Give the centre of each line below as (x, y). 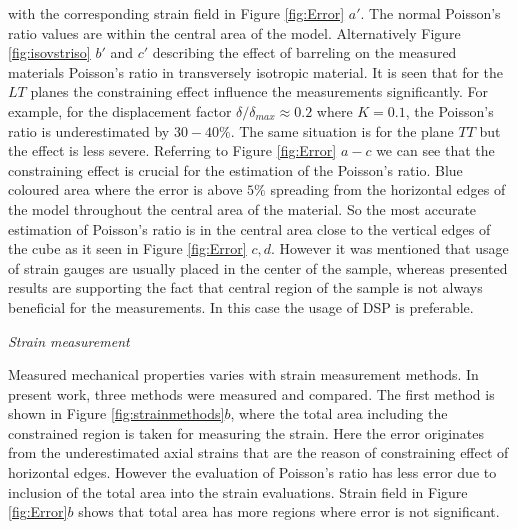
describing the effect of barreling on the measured (304, 52)
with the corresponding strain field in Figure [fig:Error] (176, 13)
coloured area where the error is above (125, 189)
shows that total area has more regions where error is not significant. (289, 511)
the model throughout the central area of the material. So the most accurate (242, 208)
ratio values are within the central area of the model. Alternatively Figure (234, 32)
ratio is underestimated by (89, 130)
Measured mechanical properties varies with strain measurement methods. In (243, 374)
